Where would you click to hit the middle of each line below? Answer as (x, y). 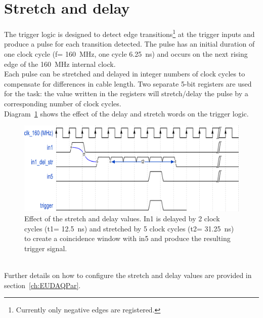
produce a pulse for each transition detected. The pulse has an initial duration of (129, 44)
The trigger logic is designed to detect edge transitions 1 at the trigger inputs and (129, 33)
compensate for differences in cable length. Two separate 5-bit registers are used (128, 83)
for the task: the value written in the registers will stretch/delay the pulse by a (126, 93)
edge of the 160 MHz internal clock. (60, 64)
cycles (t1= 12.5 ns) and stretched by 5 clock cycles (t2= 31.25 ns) (129, 228)
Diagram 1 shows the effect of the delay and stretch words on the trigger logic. (126, 113)
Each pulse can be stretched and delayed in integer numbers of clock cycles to (125, 74)
